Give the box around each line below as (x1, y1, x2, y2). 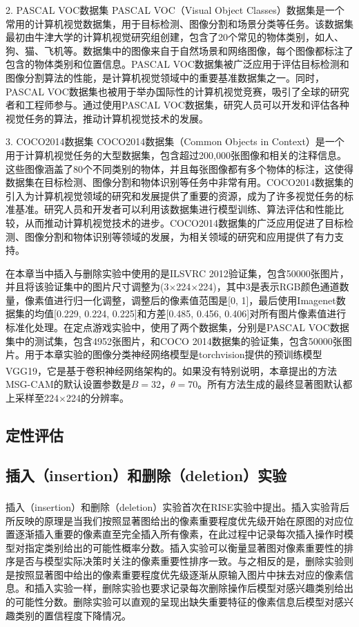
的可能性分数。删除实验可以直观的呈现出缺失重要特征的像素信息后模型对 (6, 595, 334, 609)
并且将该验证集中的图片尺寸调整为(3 (6, 279, 169, 294)
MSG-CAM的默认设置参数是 (6, 377, 131, 391)
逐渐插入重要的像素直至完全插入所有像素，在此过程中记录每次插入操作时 (14, 527, 344, 541)
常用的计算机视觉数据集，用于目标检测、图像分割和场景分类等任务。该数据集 (6, 16, 353, 30)
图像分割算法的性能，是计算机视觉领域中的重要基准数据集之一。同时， (6, 70, 324, 84)
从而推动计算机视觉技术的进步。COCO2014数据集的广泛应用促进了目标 (24, 215, 344, 230)
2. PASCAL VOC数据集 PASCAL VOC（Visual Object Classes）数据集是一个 (6, 3, 345, 17)
